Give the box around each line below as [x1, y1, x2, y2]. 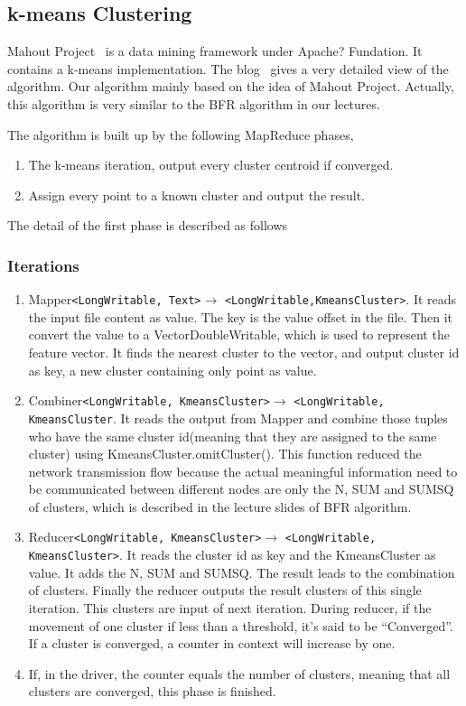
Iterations [7, 254, 79, 276]
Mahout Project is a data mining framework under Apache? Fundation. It [7, 42, 423, 60]
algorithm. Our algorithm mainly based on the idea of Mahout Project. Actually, [7, 77, 454, 96]
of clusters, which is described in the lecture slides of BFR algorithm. [28, 497, 412, 516]
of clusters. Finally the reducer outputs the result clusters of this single [28, 581, 422, 599]
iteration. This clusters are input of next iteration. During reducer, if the [28, 598, 432, 617]
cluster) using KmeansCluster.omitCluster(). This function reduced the [28, 444, 422, 463]
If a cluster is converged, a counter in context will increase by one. [28, 634, 396, 653]
